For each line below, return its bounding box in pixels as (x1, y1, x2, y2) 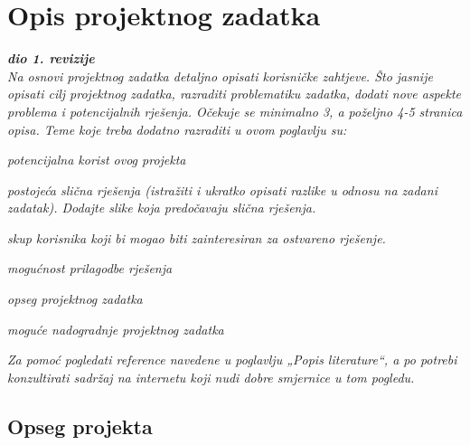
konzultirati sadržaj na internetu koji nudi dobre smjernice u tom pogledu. (7, 367, 415, 386)
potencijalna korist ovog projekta (7, 150, 186, 169)
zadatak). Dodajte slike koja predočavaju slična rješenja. (7, 198, 316, 217)
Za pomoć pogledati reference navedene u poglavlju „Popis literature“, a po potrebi (7, 350, 457, 369)
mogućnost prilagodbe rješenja (7, 259, 173, 278)
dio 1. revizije (7, 49, 95, 68)
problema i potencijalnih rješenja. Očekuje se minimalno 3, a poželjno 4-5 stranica (7, 101, 463, 120)
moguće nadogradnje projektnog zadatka (7, 319, 224, 338)
